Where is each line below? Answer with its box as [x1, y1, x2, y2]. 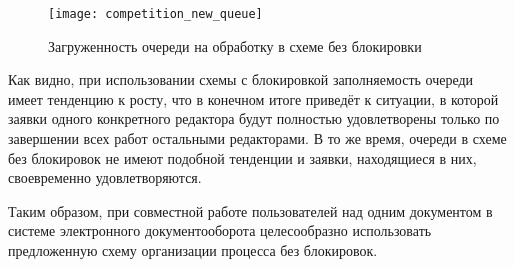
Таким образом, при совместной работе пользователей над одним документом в [8, 200, 493, 221]
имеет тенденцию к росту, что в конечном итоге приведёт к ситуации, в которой [8, 88, 499, 109]
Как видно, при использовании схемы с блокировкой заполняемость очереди [8, 69, 474, 90]
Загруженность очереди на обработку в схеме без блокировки [48, 35, 422, 56]
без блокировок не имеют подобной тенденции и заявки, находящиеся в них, [8, 147, 477, 168]
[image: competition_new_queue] [48, 7, 263, 21]
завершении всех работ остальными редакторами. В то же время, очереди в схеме [8, 128, 507, 149]
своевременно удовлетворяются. [8, 167, 202, 188]
